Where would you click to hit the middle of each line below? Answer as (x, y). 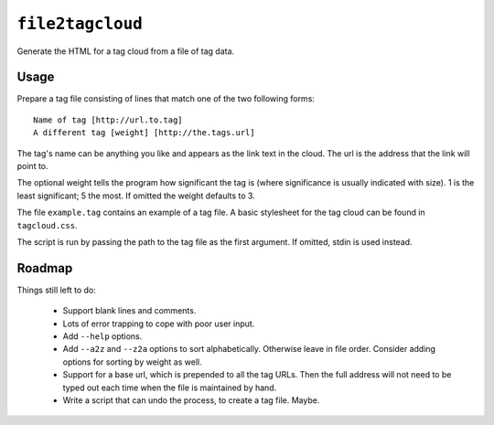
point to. (33, 166)
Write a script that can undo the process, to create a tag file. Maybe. (191, 400)
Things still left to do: (56, 290)
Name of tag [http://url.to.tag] (108, 120)
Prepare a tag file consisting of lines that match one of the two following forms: (166, 99)
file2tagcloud (80, 24)
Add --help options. (102, 336)
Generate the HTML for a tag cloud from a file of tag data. (126, 51)
